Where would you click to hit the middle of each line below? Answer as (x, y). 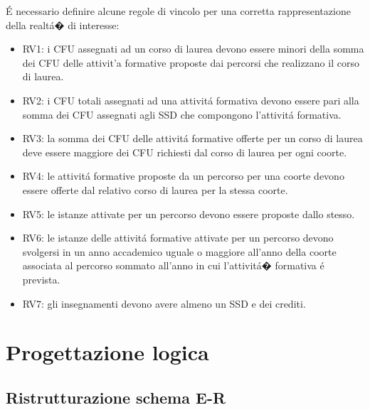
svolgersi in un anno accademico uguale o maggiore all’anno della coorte (179, 251)
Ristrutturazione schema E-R (116, 397)
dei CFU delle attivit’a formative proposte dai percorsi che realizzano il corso (191, 62)
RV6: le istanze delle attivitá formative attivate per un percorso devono (178, 238)
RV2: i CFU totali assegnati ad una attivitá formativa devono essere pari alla (191, 100)
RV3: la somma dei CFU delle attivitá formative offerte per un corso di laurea (192, 138)
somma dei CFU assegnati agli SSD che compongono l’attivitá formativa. (182, 114)
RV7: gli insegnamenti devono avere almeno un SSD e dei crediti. (164, 303)
